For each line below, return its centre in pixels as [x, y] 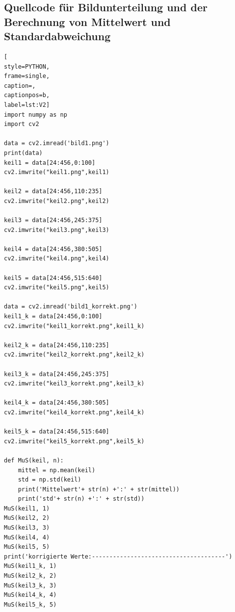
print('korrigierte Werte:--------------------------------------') [118, 556]
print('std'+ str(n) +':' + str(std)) [81, 499]
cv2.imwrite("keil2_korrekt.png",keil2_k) [74, 355]
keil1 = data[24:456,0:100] [50, 163]
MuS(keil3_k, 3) [30, 585]
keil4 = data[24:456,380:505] [53, 249]
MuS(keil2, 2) [27, 518]
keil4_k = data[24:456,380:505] [57, 403]
